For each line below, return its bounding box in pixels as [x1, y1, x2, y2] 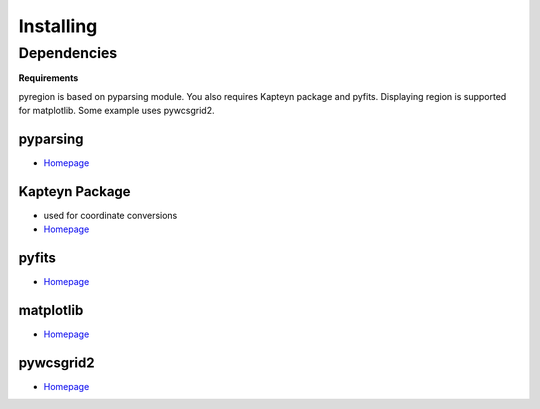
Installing [18, 15, 98, 37]
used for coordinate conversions [43, 209, 178, 221]
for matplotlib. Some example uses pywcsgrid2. [18, 105, 215, 117]
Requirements [18, 72, 79, 84]
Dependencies [18, 44, 118, 62]
